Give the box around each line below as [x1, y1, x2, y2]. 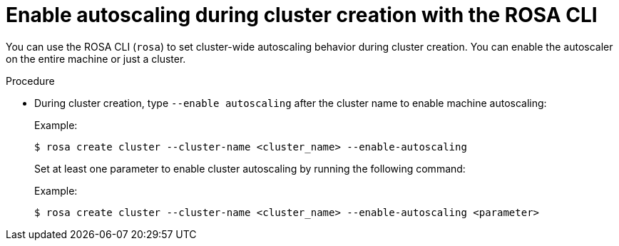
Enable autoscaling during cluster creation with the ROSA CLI [6, 3, 598, 27]
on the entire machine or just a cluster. [6, 52, 186, 65]
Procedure [6, 74, 55, 87]
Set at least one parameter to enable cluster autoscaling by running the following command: [34, 162, 466, 175]
